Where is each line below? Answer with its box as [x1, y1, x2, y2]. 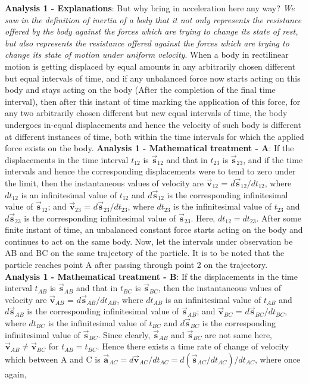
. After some [256, 211, 301, 224]
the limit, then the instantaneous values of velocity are [5, 176, 204, 189]
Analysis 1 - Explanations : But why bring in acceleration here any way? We [5, 2, 295, 14]
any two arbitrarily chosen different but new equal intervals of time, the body [5, 107, 288, 119]
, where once [254, 352, 301, 365]
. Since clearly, [98, 328, 151, 341]
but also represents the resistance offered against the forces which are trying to [5, 36, 289, 49]
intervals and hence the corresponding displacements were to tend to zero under [5, 165, 296, 177]
